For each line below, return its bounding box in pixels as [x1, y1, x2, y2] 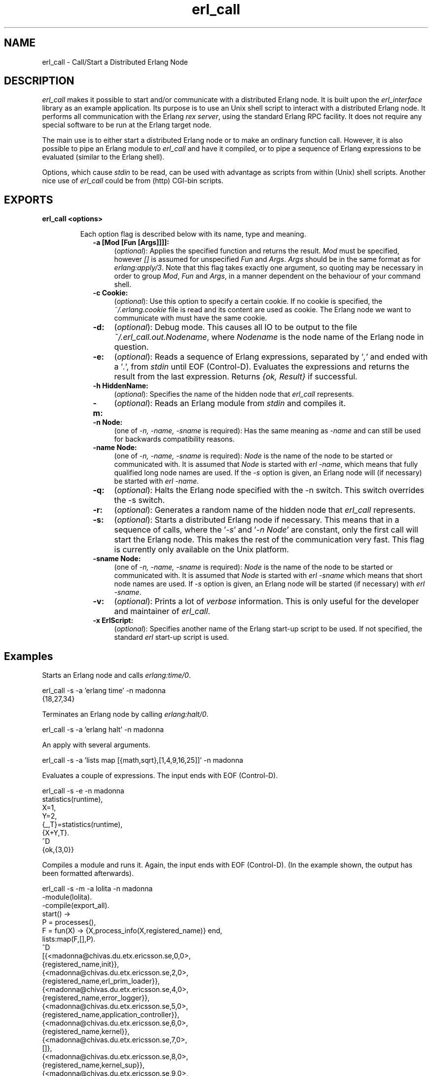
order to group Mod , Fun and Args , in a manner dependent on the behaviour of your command [114, 272, 421, 281]
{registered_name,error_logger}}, [42, 993, 150, 1002]
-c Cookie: [93, 289, 128, 297]
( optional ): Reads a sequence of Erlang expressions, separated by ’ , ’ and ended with [114, 352, 428, 362]
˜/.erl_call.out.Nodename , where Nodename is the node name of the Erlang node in [114, 332, 424, 342]
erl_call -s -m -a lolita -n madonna [42, 884, 153, 893]
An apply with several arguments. [42, 741, 150, 749]
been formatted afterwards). [42, 869, 134, 878]
